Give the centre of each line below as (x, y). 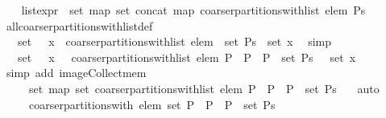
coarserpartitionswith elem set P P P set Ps (152, 104)
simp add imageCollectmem (76, 73)
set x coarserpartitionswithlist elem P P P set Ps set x (187, 57)
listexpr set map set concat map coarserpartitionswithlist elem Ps (193, 10)
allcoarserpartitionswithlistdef (79, 25)
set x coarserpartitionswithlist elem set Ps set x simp (174, 41)
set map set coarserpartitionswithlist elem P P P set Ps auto (204, 88)
